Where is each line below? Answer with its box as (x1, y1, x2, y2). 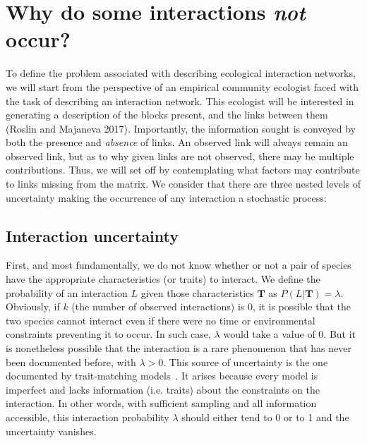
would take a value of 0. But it (223, 327, 356, 341)
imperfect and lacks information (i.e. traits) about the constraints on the (6, 382, 320, 396)
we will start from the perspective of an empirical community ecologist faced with (6, 79, 359, 94)
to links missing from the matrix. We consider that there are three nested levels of (6, 176, 361, 191)
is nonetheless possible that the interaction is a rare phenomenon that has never (6, 341, 351, 356)
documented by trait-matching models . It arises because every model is (6, 368, 318, 383)
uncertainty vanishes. (6, 423, 97, 438)
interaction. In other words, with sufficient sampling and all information (6, 396, 317, 411)
